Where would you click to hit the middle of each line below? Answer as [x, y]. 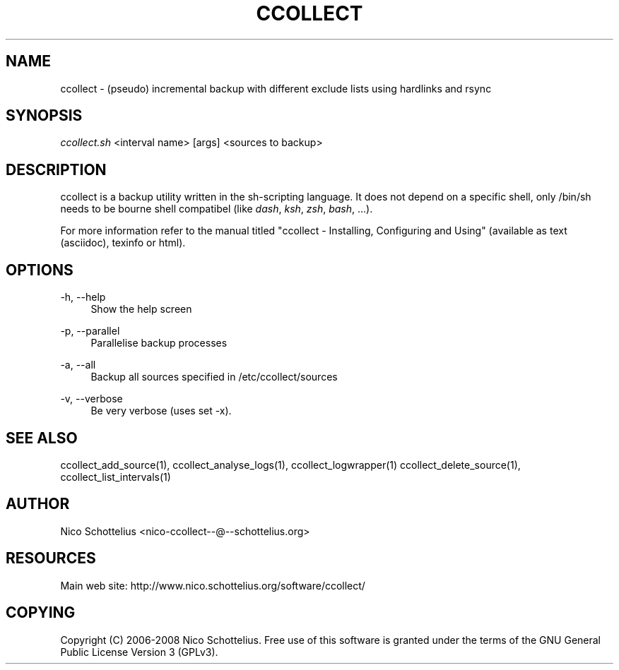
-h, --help [83, 297]
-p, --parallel [90, 331]
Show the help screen [141, 309]
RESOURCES [51, 558]
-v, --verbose [92, 399]
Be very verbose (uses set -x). [161, 411]
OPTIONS [40, 270]
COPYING [41, 613]
